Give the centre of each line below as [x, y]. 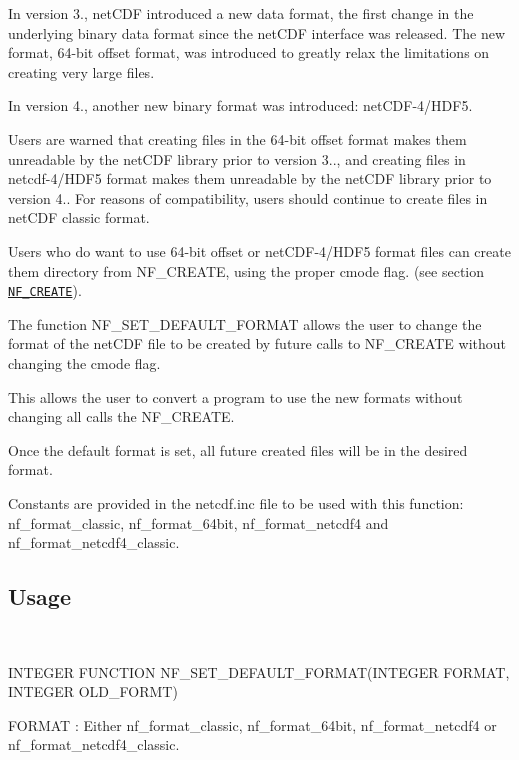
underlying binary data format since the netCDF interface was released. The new [257, 32]
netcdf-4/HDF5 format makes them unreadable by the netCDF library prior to [250, 178]
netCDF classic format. [79, 217]
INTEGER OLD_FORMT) [93, 691]
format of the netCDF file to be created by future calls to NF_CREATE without [257, 343]
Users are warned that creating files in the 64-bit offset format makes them [237, 138]
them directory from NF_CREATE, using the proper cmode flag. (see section [246, 270]
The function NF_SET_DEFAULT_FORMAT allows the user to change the [245, 323]
